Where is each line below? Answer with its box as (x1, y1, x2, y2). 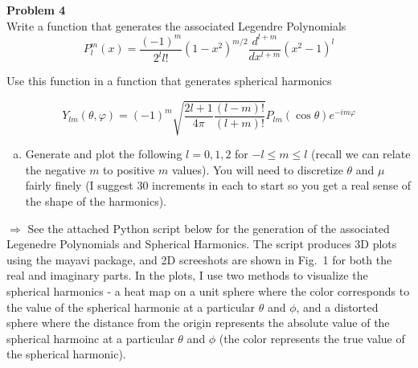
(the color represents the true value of (219, 329, 405, 346)
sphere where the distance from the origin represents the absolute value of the (6, 314, 390, 331)
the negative (25, 161, 86, 178)
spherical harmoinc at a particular (6, 329, 174, 346)
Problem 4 (6, 2, 66, 18)
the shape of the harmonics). (25, 193, 166, 210)
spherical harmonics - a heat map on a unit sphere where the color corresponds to (6, 282, 410, 299)
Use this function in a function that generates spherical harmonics (6, 72, 332, 89)
